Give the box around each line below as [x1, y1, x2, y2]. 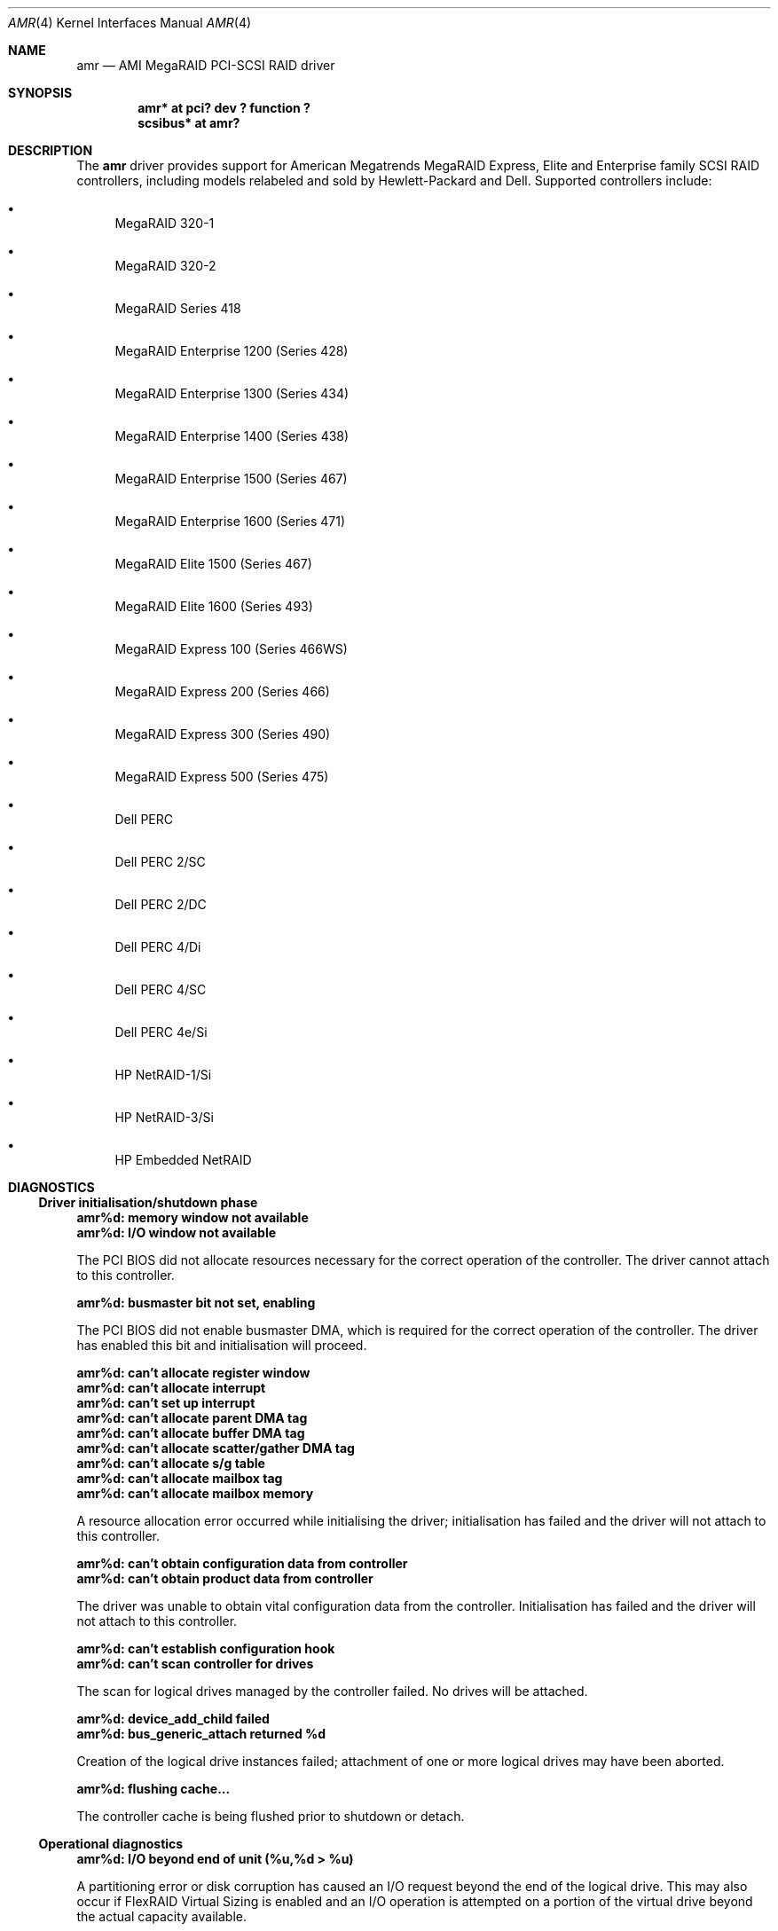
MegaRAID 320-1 [114, 216, 215, 231]
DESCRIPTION [8, 143, 93, 158]
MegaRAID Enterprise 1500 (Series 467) [114, 471, 348, 486]
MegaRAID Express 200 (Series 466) [114, 684, 330, 699]
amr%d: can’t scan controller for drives [76, 1656, 314, 1671]
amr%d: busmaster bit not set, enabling [76, 1295, 316, 1310]
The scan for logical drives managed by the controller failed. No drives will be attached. [76, 1684, 588, 1699]
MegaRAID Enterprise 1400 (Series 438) [114, 428, 350, 444]
